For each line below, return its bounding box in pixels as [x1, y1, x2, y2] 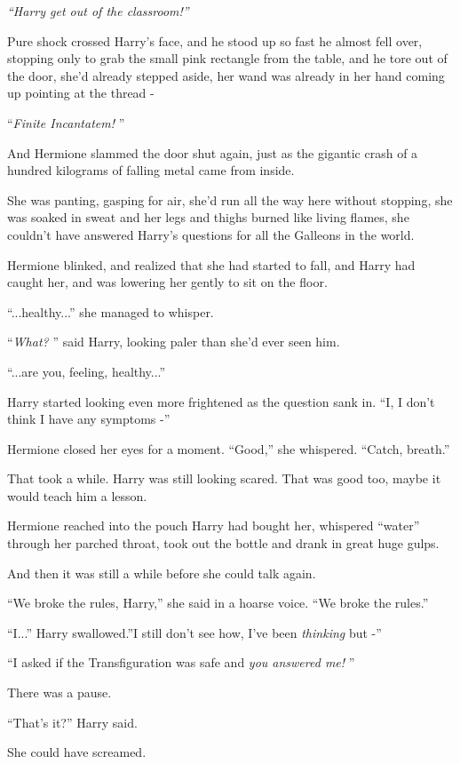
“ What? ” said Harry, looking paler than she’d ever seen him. [7, 332, 340, 351]
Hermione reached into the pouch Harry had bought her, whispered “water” [7, 516, 420, 535]
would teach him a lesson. [7, 486, 147, 505]
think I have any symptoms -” [7, 410, 171, 428]
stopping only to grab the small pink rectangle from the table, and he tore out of [7, 49, 448, 68]
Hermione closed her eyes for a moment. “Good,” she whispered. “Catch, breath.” [7, 439, 450, 458]
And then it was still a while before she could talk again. [7, 563, 316, 582]
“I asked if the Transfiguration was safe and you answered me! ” [7, 653, 355, 672]
